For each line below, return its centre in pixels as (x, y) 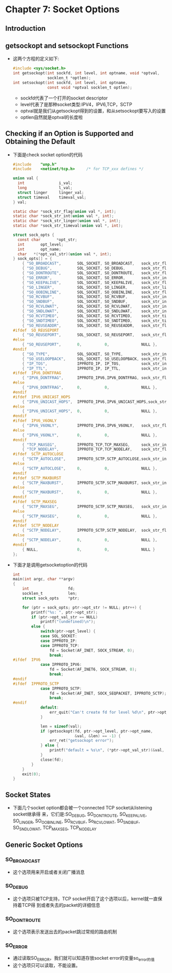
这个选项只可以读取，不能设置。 (46, 965)
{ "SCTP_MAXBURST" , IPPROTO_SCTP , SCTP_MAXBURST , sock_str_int (95, 483)
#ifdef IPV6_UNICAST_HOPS (41, 397)
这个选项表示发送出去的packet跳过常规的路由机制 (65, 931)
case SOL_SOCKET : (59, 636)
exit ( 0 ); (31, 774)
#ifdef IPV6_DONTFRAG (37, 373)
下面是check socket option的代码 (48, 154)
